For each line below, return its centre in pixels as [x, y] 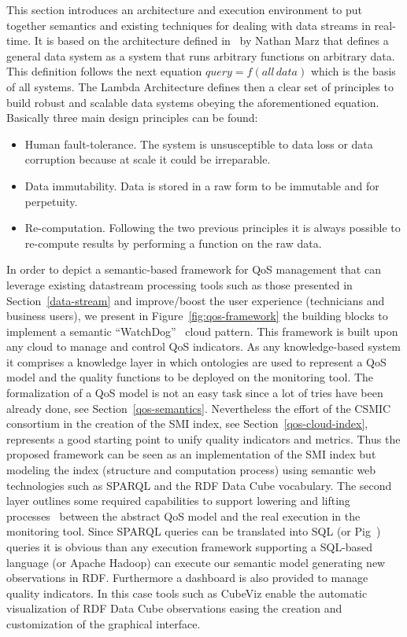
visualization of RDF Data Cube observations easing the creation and [174, 608]
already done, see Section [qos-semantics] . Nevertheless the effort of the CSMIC [199, 408]
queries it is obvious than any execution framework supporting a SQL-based [190, 547]
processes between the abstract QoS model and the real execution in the [183, 515]
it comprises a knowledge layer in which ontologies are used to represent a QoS [196, 361]
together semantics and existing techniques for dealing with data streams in [189, 25]
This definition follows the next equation [104, 71]
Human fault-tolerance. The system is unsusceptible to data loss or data [199, 144]
